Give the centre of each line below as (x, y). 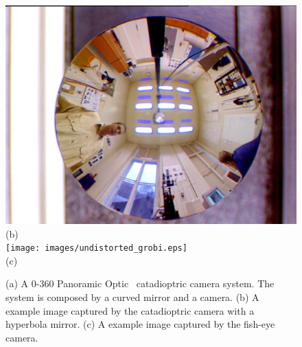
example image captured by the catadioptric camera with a (130, 310)
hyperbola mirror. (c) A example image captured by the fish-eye (140, 324)
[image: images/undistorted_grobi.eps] (96, 248)
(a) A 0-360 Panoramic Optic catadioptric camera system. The (140, 283)
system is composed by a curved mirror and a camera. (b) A (132, 297)
